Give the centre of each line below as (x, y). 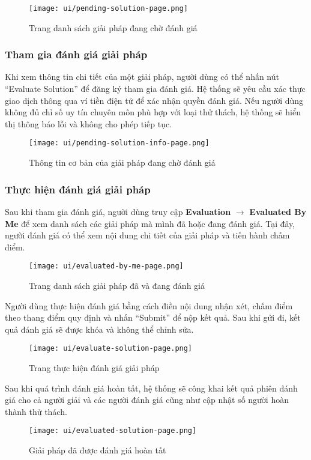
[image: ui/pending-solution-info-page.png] (119, 143)
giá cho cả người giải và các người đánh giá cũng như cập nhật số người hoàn (147, 400)
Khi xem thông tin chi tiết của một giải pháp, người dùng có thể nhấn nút (142, 77)
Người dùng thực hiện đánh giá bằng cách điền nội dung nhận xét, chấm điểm (149, 305)
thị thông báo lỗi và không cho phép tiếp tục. (89, 123)
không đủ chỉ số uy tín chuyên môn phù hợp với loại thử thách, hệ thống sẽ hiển (153, 112)
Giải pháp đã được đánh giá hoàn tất (98, 450)
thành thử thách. (36, 411)
